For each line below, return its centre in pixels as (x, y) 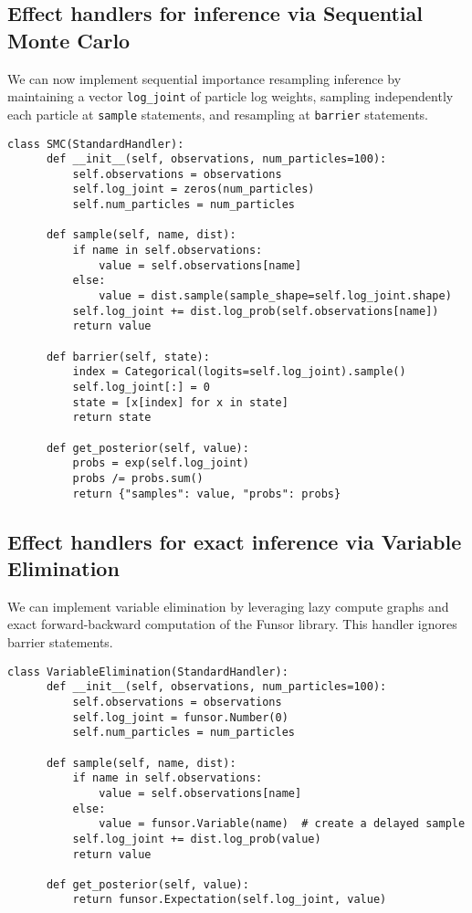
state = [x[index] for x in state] (180, 402)
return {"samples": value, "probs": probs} (207, 493)
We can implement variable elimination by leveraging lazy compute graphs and (228, 606)
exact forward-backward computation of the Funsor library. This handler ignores (232, 624)
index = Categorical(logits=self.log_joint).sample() (239, 372)
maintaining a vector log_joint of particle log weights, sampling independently (231, 96)
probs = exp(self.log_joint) (161, 463)
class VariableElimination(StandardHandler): (148, 672)
